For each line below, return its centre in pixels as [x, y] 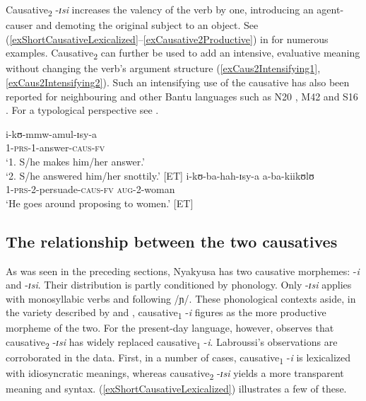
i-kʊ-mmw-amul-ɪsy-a [52, 133]
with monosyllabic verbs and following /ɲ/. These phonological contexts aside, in [181, 298]
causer [19, 25]
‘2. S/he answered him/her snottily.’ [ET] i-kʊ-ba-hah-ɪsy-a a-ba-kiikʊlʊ [160, 175]
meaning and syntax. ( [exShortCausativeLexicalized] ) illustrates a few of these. [176, 389]
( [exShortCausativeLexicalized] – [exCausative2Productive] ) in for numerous [167, 39]
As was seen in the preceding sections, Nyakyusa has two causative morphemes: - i [183, 271]
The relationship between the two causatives [172, 241]
